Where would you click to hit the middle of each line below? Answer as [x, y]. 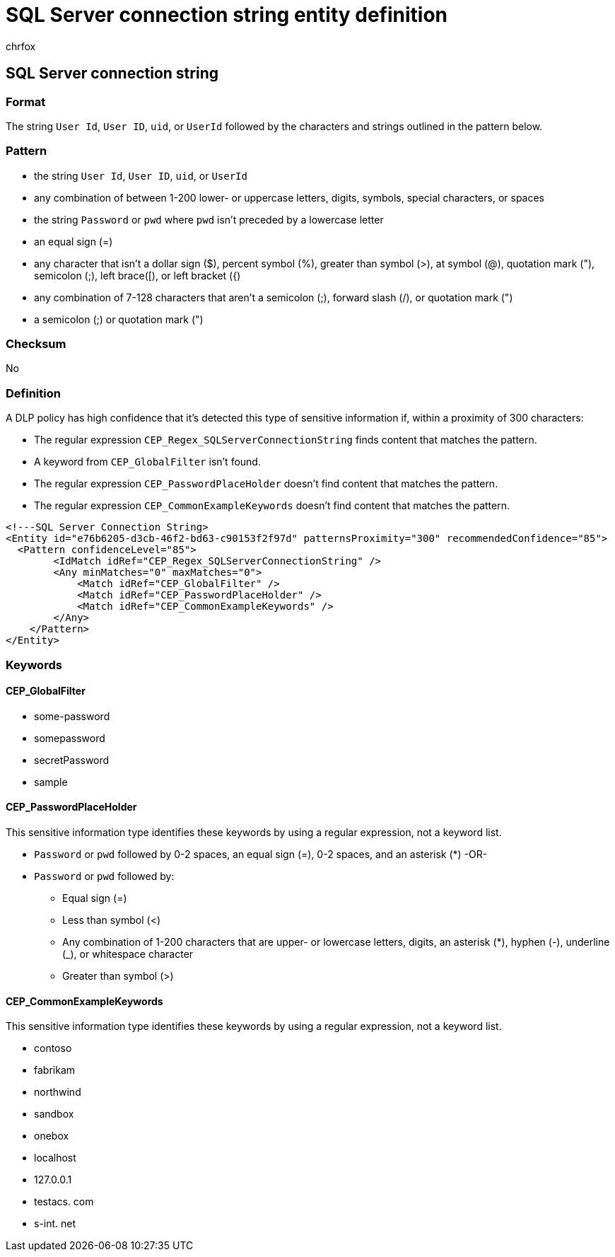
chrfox [21, 46]
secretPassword [72, 760]
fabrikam [55, 1070]
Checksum [36, 344]
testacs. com [64, 1202]
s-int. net [55, 1224]
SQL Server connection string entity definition [227, 15]
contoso [53, 1048]
